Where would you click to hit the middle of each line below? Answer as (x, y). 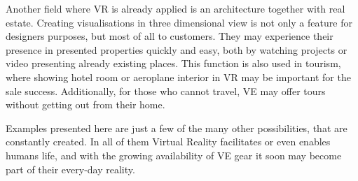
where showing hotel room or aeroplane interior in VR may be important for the (178, 77)
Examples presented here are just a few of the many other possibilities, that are (177, 128)
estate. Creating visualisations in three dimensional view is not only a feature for (179, 22)
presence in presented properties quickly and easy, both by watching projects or (177, 49)
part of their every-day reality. (70, 169)
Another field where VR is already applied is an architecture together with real (175, 8)
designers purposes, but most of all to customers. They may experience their (170, 36)
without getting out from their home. (85, 104)
